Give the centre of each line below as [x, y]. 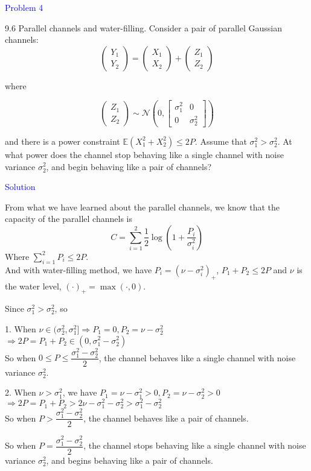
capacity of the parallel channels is [69, 219]
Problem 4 [24, 7]
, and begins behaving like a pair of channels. [130, 460]
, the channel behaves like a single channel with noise [197, 357]
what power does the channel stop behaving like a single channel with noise [144, 154]
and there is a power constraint [63, 141]
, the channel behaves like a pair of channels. [166, 418]
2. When [21, 392]
